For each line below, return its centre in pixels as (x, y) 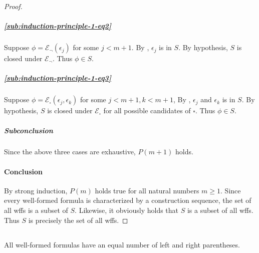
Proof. (13, 6)
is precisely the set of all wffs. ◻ (78, 220)
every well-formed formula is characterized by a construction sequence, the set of (128, 200)
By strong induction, (36, 190)
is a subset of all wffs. (220, 210)
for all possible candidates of (147, 110)
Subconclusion (29, 130)
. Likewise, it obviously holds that (127, 210)
